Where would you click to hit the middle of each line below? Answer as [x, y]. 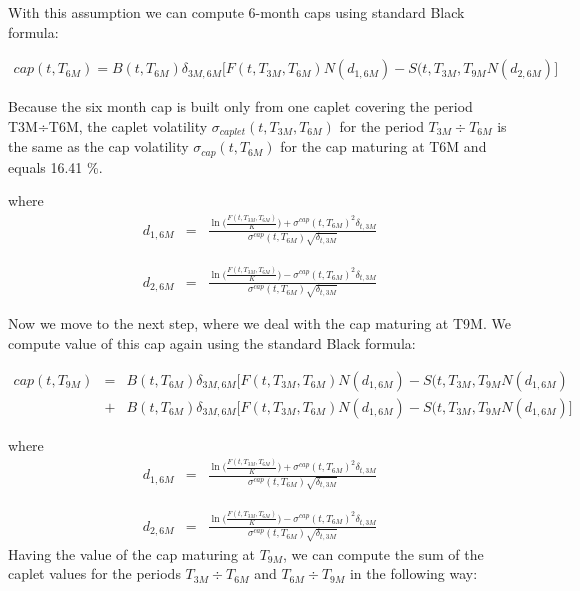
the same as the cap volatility [98, 146]
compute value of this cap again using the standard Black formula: [212, 342]
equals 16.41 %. [55, 166]
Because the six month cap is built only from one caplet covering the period [240, 106]
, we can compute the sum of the [383, 553]
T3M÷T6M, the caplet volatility [108, 125]
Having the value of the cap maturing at [131, 553]
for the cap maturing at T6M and [383, 146]
